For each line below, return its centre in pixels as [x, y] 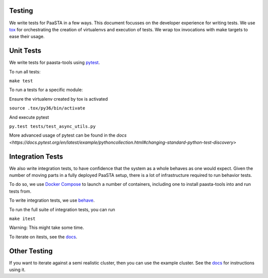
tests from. [20, 191]
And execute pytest [29, 117]
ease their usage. [27, 37]
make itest [22, 219]
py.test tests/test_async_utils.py [53, 126]
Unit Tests [25, 51]
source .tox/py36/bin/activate [47, 108]
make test [21, 81]
